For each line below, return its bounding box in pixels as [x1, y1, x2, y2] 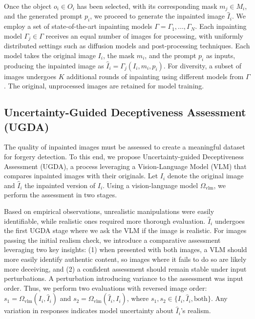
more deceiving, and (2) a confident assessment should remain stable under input [4, 263, 247, 274]
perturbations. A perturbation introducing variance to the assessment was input [4, 273, 243, 283]
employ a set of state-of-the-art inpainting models [4, 21, 152, 31]
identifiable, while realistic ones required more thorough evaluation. [4, 215, 206, 226]
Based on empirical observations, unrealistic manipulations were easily [4, 206, 214, 216]
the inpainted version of [24, 180, 96, 190]
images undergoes [4, 71, 57, 81]
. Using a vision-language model [103, 180, 198, 190]
